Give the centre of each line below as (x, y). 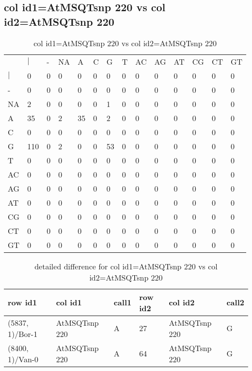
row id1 (23, 302)
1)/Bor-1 (23, 334)
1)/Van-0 (23, 359)
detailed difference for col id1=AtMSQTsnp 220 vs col (126, 266)
